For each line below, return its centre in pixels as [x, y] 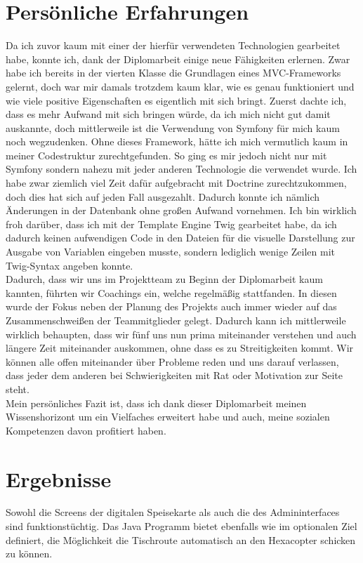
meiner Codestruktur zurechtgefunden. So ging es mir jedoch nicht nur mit [166, 155]
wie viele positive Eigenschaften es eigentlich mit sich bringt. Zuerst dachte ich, [176, 100]
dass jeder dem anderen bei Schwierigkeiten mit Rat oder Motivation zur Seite [174, 375]
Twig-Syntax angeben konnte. [70, 265]
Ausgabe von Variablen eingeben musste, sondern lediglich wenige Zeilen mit [170, 252]
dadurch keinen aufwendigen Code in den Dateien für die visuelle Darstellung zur [180, 238]
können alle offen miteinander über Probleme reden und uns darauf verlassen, [172, 361]
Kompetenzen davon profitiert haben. [86, 430]
